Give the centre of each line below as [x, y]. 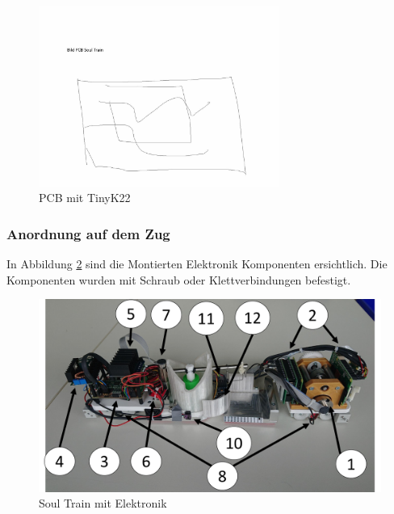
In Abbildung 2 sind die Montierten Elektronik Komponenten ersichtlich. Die [197, 263]
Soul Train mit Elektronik [103, 503]
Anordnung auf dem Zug [88, 233]
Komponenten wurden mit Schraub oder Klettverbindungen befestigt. [179, 279]
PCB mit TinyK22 [85, 198]
